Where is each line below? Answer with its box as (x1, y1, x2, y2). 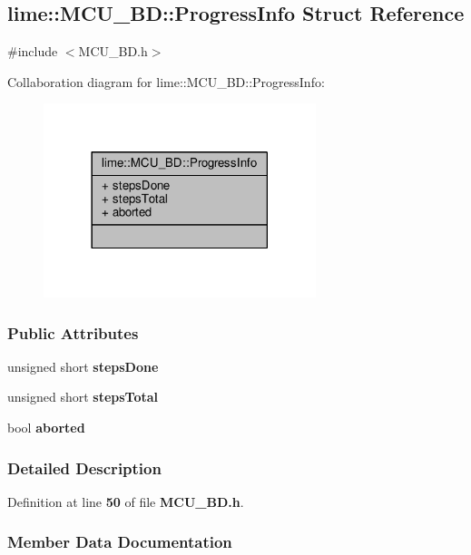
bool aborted (7, 418, 85, 437)
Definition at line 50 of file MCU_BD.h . (7, 492, 244, 511)
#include (7, 42, 58, 61)
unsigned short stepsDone (7, 356, 159, 375)
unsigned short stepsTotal (7, 387, 159, 406)
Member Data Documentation (7, 531, 232, 553)
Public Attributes (7, 321, 139, 344)
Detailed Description (7, 456, 162, 479)
